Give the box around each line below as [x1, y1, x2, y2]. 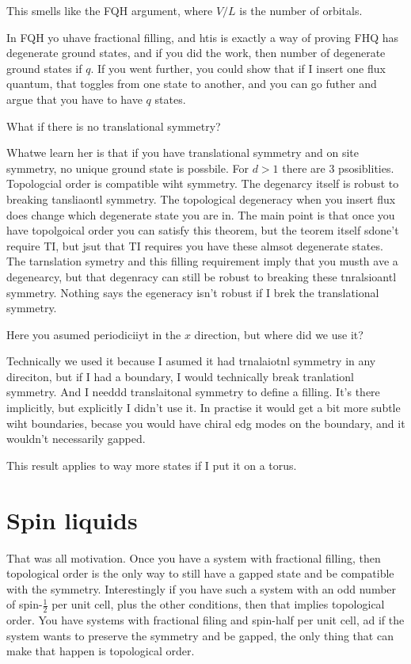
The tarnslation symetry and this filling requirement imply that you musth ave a [6, 253, 398, 269]
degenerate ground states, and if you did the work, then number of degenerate [6, 44, 386, 61]
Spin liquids [6, 503, 138, 536]
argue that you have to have [6, 90, 143, 107]
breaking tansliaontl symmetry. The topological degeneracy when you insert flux [6, 190, 396, 207]
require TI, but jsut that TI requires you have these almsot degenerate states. [6, 237, 383, 254]
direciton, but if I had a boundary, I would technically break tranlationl [6, 368, 354, 384]
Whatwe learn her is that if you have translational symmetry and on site [6, 144, 359, 161]
